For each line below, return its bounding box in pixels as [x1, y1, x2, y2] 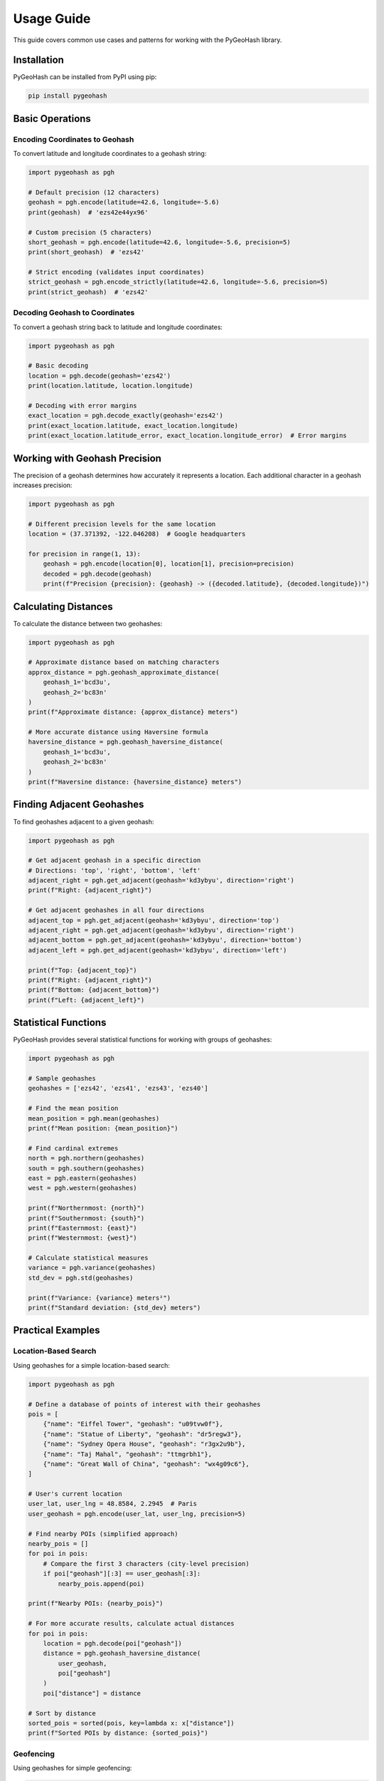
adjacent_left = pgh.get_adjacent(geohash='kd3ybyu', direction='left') [28, 946, 287, 954]
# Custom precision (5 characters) [28, 228, 152, 237]
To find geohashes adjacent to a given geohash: [13, 817, 154, 826]
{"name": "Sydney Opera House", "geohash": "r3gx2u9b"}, [43, 1440, 246, 1448]
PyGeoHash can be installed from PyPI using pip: [13, 73, 157, 81]
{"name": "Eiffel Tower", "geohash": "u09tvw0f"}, [43, 1420, 223, 1428]
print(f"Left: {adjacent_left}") [28, 996, 145, 1004]
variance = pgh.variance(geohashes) [28, 1264, 156, 1272]
